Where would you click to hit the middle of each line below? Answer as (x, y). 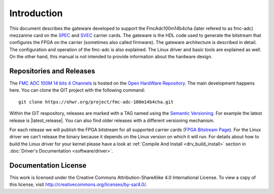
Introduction (36, 13)
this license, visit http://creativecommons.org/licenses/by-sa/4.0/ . (78, 184)
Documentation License (48, 165)
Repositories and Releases (52, 71)
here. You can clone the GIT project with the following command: (77, 90)
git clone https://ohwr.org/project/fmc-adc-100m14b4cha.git (96, 102)
